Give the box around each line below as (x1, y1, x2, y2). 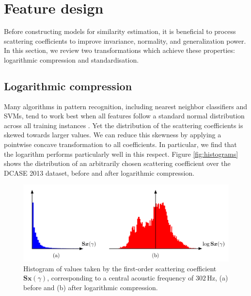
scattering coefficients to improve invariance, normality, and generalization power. (4, 35, 246, 46)
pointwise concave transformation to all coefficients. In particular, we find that (4, 139, 237, 149)
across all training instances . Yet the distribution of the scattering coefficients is (4, 120, 243, 130)
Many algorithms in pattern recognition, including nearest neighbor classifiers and (4, 101, 247, 111)
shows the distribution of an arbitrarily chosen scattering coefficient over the (4, 158, 231, 168)
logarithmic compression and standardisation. (4, 54, 139, 65)
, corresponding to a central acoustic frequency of (47, 273, 194, 283)
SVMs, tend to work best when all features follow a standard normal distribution (4, 111, 245, 121)
